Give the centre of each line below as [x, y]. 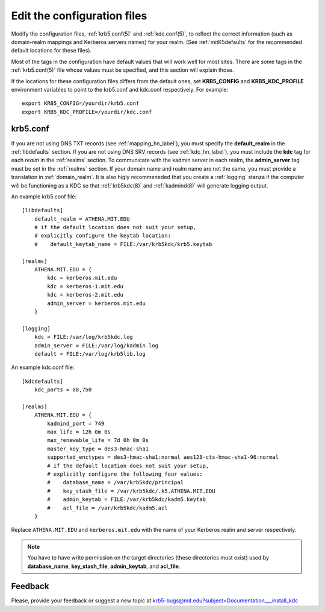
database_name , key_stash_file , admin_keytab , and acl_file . [104, 566]
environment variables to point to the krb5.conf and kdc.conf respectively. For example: [120, 89]
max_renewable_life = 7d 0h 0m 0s [98, 440]
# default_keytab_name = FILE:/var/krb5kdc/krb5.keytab [123, 244]
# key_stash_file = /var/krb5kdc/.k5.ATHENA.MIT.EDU [132, 491]
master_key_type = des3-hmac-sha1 [98, 449]
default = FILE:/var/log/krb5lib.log [90, 354]
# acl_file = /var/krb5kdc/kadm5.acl [107, 508]
